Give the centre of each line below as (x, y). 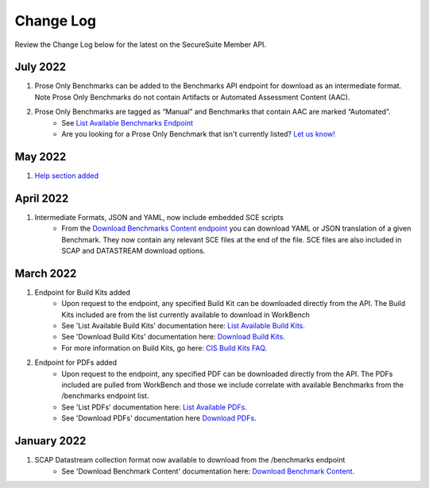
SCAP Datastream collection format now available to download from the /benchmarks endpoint (190, 460)
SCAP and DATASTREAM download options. (133, 251)
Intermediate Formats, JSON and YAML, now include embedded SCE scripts (159, 217)
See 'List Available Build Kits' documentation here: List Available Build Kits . (184, 326)
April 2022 (42, 198)
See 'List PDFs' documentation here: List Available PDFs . (155, 407)
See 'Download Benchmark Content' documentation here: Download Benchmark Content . (208, 471)
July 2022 (41, 67)
